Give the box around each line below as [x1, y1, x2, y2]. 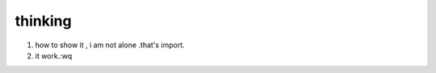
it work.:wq [35, 51, 73, 60]
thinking [15, 12, 72, 30]
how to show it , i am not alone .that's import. [35, 40, 185, 50]
